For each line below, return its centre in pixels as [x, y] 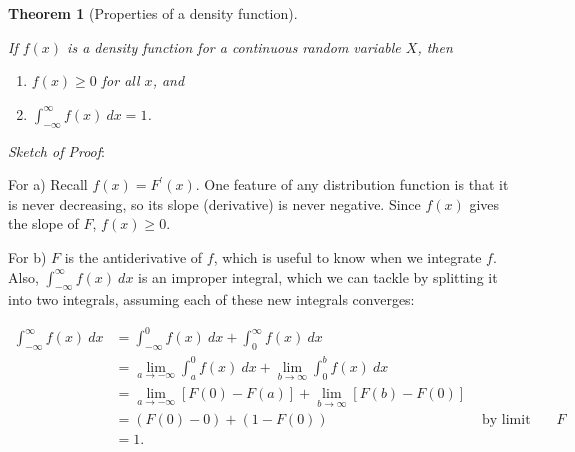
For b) [27, 256]
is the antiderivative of [133, 256]
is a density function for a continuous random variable [234, 46]
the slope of [43, 223]
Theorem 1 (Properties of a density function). [153, 13]
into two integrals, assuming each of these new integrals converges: [211, 299]
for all [120, 80]
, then [435, 46]
